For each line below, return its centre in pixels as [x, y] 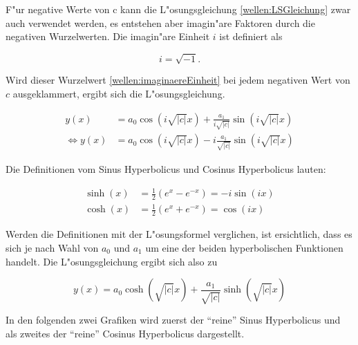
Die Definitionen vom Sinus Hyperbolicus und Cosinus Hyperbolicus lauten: [166, 168]
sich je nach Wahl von [52, 247]
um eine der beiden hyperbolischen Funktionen [244, 247]
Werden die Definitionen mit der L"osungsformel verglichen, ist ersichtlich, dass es [179, 234]
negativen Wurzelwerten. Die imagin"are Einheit [108, 36]
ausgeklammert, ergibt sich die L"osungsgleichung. [119, 93]
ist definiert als [251, 36]
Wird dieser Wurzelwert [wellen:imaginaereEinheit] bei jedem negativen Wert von [178, 80]
